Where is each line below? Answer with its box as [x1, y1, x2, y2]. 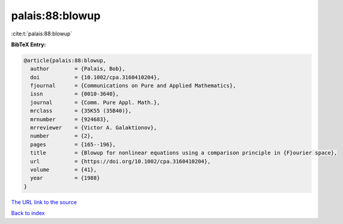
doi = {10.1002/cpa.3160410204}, [30, 74, 160, 80]
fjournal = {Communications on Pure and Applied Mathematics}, [30, 82, 237, 89]
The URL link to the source [11, 198, 77, 205]
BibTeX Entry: [11, 41, 46, 48]
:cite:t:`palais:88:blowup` [11, 30, 73, 37]
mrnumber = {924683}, [30, 116, 110, 123]
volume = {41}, [30, 166, 97, 173]
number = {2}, [30, 133, 94, 139]
